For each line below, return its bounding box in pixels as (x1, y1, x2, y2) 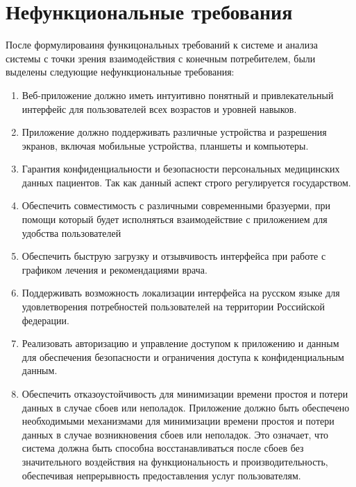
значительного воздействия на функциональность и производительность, (22, 454, 328, 468)
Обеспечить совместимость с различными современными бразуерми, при (22, 198, 330, 213)
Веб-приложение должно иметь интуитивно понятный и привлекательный (22, 87, 334, 102)
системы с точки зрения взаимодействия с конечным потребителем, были (6, 51, 316, 65)
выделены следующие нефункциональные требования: (6, 64, 235, 79)
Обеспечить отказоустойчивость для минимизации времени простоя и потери (22, 387, 348, 400)
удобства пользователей (22, 225, 121, 240)
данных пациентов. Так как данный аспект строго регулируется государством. (22, 175, 351, 189)
